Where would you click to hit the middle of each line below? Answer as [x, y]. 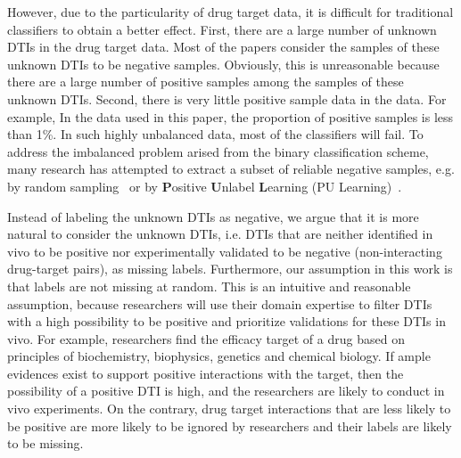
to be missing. [45, 443]
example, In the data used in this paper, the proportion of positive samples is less [230, 116]
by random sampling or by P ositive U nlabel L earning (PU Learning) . [205, 186]
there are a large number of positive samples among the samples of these [206, 82]
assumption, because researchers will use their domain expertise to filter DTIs [220, 303]
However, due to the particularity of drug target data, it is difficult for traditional [230, 12]
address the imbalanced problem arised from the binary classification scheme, [218, 151]
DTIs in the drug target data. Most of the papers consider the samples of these [223, 47]
